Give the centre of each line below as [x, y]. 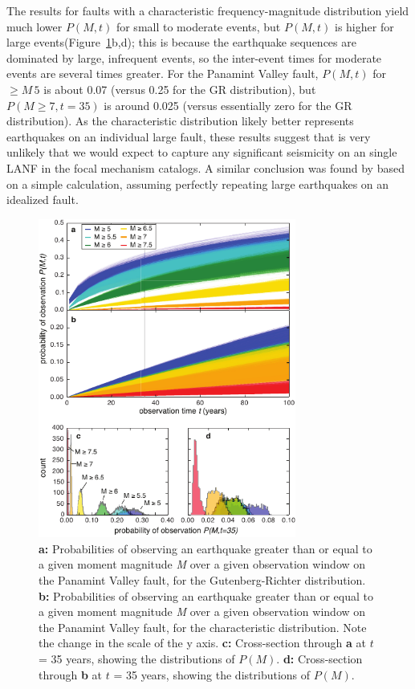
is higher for [364, 26]
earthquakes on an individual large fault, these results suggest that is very [189, 136]
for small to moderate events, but [198, 26]
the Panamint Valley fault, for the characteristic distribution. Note [203, 627]
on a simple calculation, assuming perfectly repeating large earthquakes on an [198, 183]
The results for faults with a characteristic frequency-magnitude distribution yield [208, 10]
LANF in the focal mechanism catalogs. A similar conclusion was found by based [205, 167]
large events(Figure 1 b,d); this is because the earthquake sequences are [181, 42]
